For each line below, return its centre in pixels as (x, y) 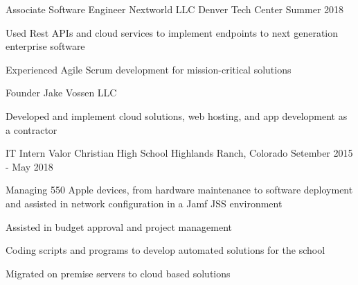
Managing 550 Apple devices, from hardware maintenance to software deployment (179, 190)
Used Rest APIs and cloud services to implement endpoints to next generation (172, 32)
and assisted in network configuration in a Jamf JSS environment (144, 203)
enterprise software (45, 46)
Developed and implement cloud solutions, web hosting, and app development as (177, 115)
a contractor (32, 129)
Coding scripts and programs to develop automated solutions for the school (165, 250)
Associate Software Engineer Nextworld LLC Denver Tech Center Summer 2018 (175, 9)
